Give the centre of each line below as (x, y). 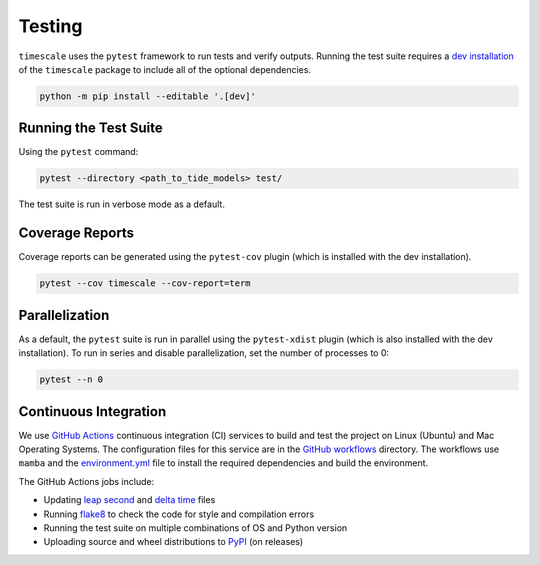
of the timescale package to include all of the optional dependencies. (165, 69)
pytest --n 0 (71, 379)
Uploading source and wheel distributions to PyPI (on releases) (173, 542)
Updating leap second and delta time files (129, 500)
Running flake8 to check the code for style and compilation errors (179, 514)
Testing (50, 26)
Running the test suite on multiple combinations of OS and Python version (195, 528)
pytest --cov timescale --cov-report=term (145, 283)
